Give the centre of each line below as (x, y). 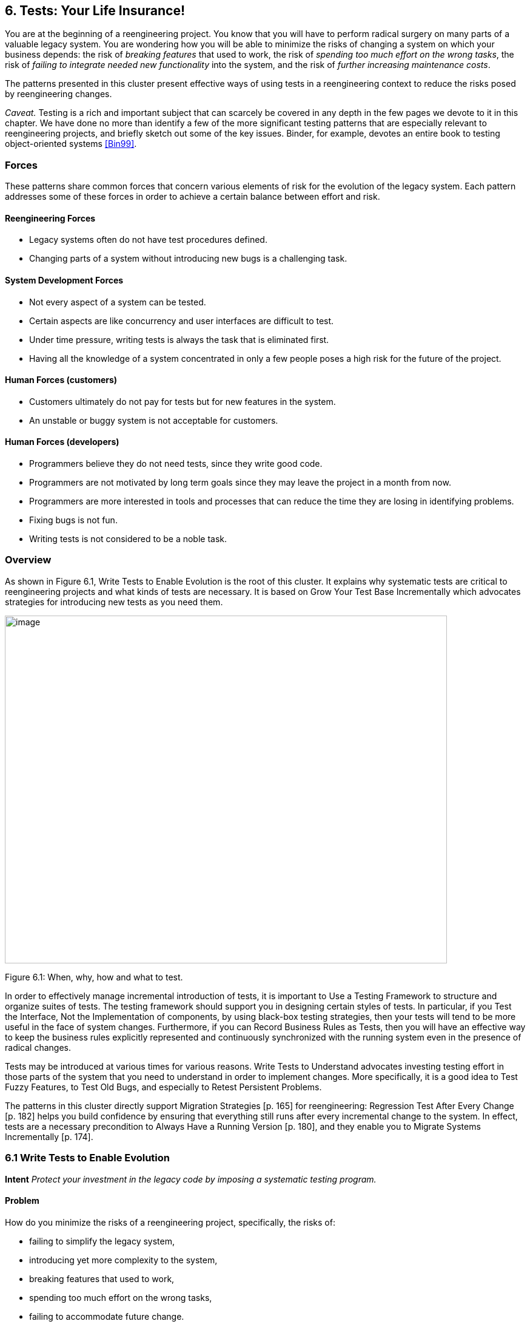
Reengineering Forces (50, 218)
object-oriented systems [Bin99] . (71, 144)
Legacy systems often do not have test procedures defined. (148, 240)
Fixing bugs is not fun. (73, 520)
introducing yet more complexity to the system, (123, 1260)
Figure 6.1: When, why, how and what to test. (94, 977)
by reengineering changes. (59, 94)
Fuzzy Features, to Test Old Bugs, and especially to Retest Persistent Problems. (163, 1087)
